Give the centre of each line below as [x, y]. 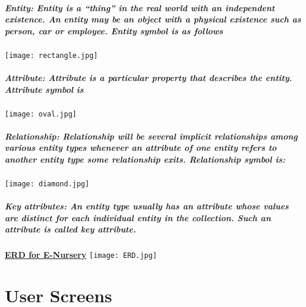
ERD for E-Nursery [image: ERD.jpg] [81, 255]
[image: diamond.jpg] [47, 184]
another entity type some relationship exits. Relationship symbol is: [145, 159]
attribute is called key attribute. [71, 229]
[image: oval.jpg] [41, 114]
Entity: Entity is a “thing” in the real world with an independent [140, 7]
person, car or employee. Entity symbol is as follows [114, 30]
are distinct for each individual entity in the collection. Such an [138, 217]
